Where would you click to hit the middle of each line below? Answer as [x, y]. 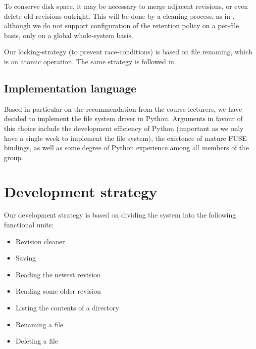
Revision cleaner [40, 241]
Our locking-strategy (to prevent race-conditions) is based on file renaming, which [128, 52]
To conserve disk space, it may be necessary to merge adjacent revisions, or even [126, 6]
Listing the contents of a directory [67, 308]
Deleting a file [37, 341]
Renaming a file [39, 324]
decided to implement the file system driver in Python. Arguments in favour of [124, 118]
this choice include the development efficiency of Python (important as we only [124, 128]
